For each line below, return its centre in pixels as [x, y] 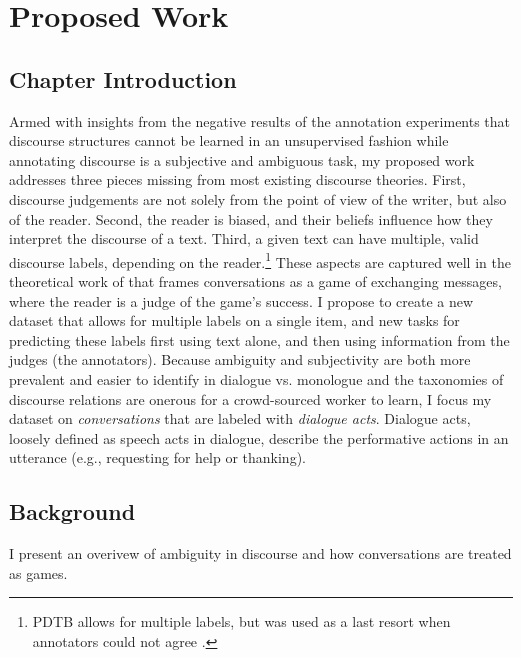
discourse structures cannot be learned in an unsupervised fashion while [229, 140]
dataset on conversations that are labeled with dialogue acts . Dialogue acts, [240, 418]
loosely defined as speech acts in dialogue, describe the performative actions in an [259, 437]
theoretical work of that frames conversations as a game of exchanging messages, [255, 280]
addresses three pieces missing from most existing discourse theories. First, [237, 179]
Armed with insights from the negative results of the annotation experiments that [260, 120]
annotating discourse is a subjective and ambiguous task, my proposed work [242, 159]
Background [72, 511]
